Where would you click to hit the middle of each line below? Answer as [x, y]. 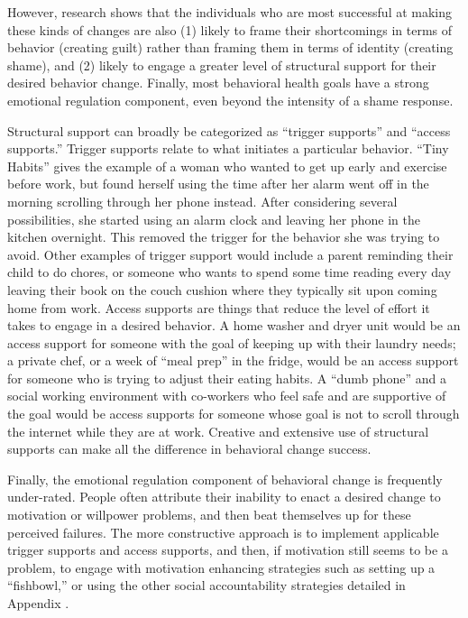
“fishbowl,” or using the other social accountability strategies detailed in [206, 585]
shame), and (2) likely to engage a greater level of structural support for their [222, 65]
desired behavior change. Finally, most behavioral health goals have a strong [218, 83]
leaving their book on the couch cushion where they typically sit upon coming [222, 289]
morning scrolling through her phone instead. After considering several [202, 201]
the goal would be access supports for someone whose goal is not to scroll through [234, 414]
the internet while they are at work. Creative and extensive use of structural [218, 431]
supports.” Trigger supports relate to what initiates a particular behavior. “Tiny [228, 148]
